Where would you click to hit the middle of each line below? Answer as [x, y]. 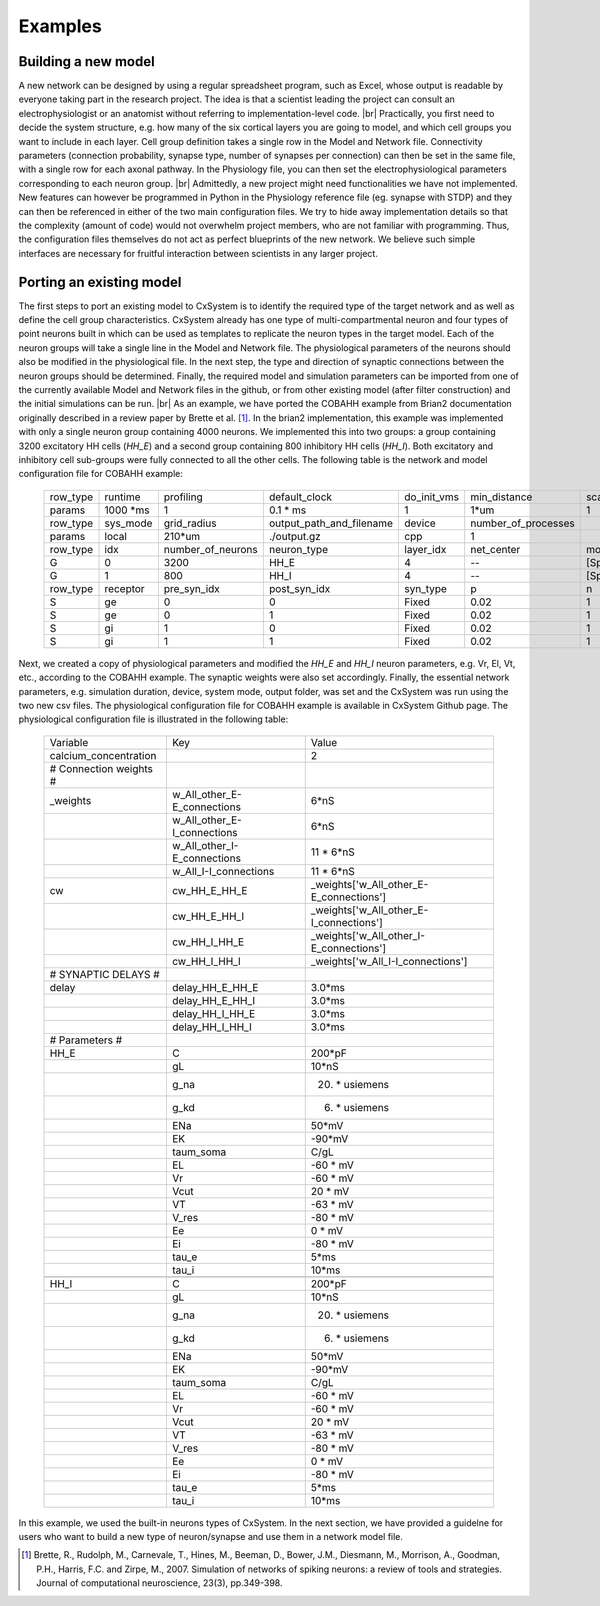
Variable [69, 742]
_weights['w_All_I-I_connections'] [389, 961]
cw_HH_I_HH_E [208, 942]
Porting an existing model [100, 281]
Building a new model [86, 61]
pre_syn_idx [191, 588]
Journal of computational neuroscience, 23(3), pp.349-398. [159, 1583]
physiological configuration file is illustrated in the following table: [153, 719]
